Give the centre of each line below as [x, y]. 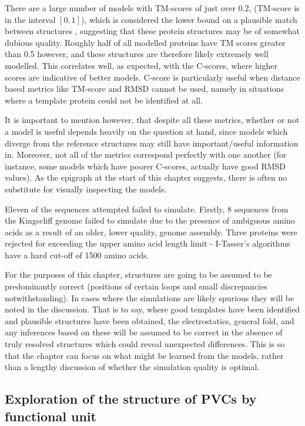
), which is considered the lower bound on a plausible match [189, 19]
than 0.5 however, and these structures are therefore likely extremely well [137, 54]
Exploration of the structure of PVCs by [131, 399]
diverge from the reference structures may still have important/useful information [152, 143]
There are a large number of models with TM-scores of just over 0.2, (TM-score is [152, 8]
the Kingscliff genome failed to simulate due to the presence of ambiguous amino [150, 220]
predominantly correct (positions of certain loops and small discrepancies [136, 286]
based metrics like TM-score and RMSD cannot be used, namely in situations [144, 89]
